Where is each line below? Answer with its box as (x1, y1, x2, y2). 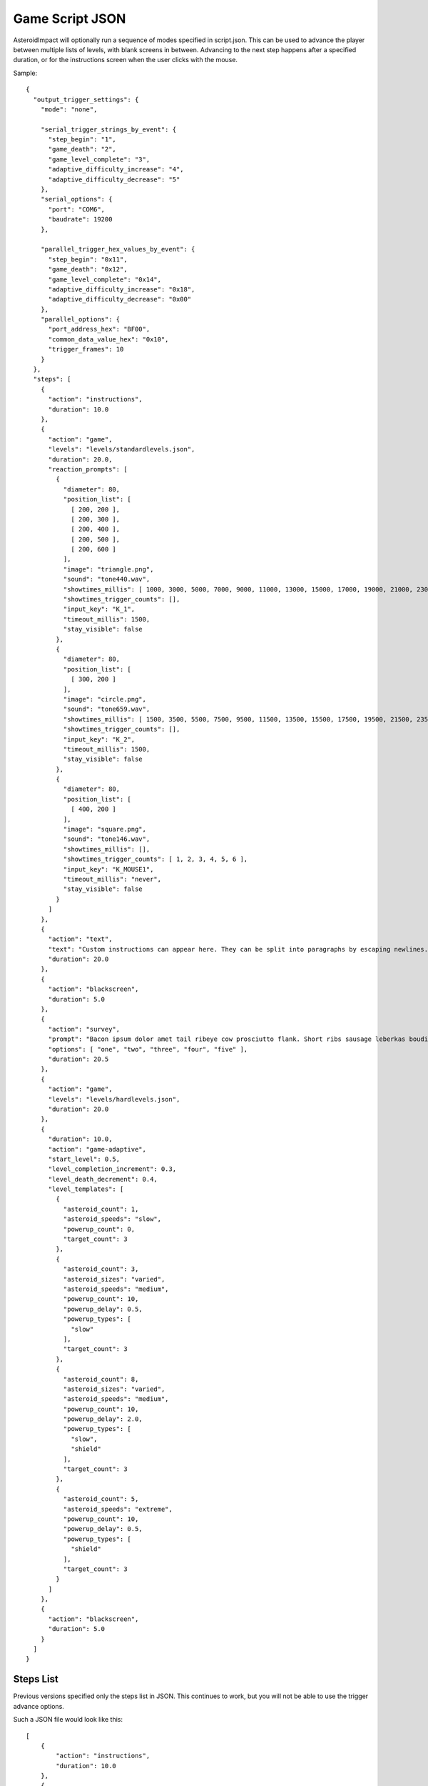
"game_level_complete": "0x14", (48, 275, 162, 284)
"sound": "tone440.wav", (63, 575, 151, 584)
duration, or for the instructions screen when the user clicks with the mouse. (13, 56, 238, 64)
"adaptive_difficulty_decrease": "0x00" (48, 295, 192, 304)
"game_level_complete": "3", (48, 155, 151, 164)
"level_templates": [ (48, 1185, 124, 1193)
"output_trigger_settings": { (33, 95, 139, 104)
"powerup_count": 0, (63, 1225, 136, 1233)
